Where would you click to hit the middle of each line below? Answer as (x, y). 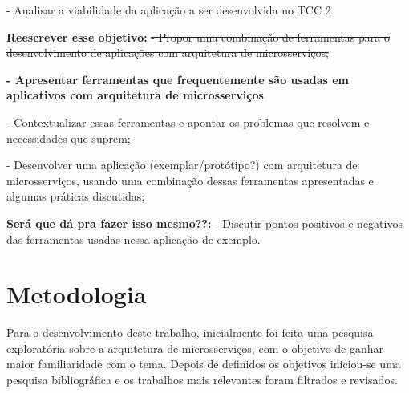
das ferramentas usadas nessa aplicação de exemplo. (134, 239)
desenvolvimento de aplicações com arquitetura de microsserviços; (168, 53)
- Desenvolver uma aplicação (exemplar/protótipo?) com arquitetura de (182, 165)
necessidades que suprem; (69, 138)
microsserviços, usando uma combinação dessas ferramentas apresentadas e (190, 180)
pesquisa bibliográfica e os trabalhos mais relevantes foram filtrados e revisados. (202, 380)
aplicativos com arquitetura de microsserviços (135, 95)
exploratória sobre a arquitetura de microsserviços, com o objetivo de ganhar (195, 348)
